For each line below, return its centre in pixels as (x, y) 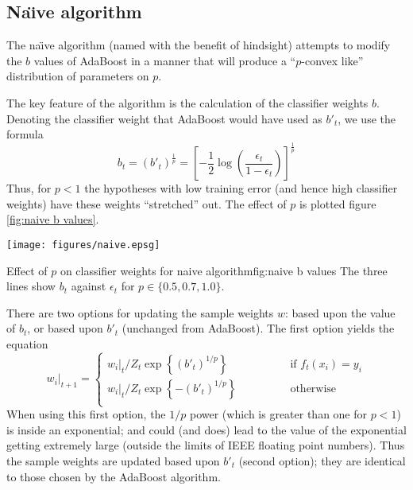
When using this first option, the (86, 414)
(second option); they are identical (322, 460)
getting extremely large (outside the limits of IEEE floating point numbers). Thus (206, 445)
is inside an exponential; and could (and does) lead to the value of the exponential (206, 429)
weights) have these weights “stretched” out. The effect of (147, 203)
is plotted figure (338, 203)
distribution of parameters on (78, 76)
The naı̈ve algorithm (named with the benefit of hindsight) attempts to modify (199, 45)
